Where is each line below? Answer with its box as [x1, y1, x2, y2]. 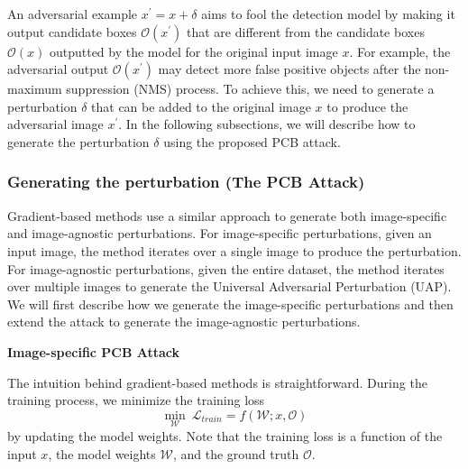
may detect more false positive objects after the [158, 60, 421, 78]
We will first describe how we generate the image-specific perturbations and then [7, 294, 454, 313]
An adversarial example [7, 5, 138, 23]
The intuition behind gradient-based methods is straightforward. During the [7, 372, 427, 391]
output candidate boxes [7, 22, 137, 41]
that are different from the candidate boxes [187, 22, 425, 41]
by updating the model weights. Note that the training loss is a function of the [7, 426, 443, 445]
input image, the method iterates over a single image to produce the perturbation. [7, 241, 462, 260]
